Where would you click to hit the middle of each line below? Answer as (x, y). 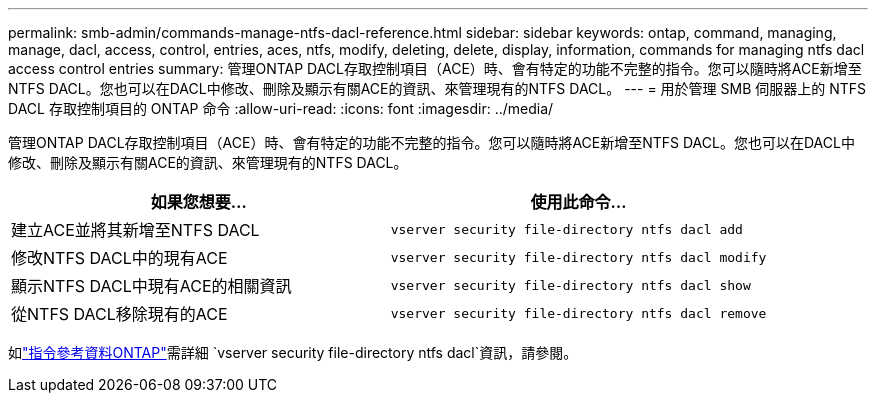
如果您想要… (198, 202)
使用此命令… (578, 202)
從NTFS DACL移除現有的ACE (119, 314)
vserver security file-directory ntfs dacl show (570, 285)
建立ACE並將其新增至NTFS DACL (135, 230)
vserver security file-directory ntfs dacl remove (578, 313)
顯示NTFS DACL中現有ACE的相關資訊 (151, 286)
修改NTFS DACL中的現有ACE (119, 258)
